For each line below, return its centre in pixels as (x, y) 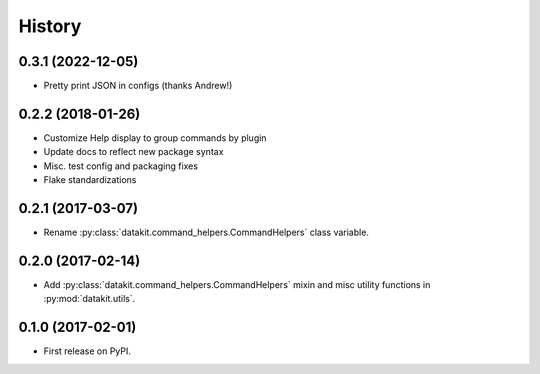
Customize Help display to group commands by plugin (155, 137)
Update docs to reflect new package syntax (133, 152)
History (50, 26)
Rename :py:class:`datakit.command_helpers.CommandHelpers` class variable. (206, 232)
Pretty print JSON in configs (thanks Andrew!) (138, 86)
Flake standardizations (90, 180)
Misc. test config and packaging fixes (121, 166)
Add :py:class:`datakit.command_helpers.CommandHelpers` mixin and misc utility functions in (237, 284)
